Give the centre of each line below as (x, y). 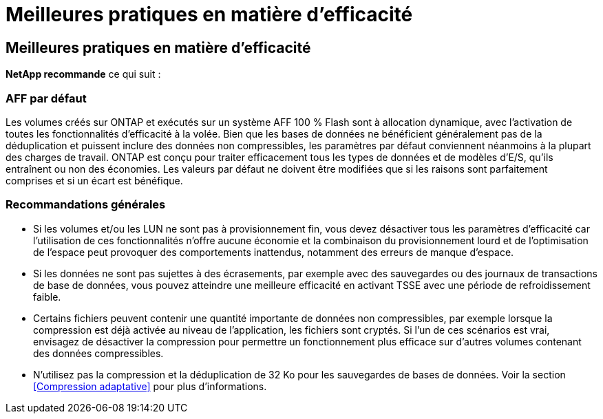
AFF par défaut (46, 98)
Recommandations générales (86, 205)
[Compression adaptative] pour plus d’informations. (150, 386)
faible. (47, 297)
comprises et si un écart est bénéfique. (94, 180)
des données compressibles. (98, 353)
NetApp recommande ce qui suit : (83, 74)
